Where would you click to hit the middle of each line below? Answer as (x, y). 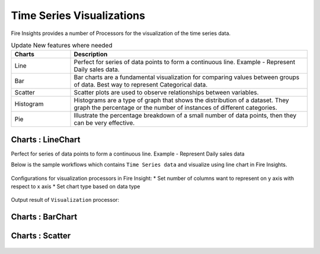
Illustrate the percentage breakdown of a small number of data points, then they (185, 116)
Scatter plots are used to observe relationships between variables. (166, 93)
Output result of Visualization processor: (65, 200)
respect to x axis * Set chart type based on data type (76, 186)
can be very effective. (104, 123)
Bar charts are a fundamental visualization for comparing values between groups (186, 77)
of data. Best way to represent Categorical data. (141, 85)
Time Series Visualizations (78, 15)
